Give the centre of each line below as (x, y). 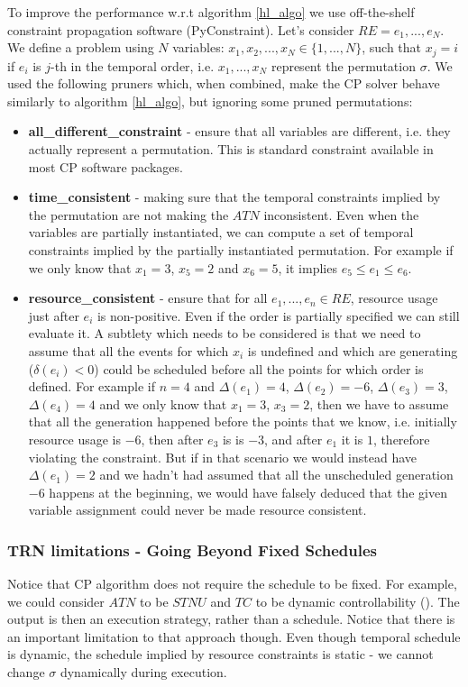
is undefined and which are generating (353, 350)
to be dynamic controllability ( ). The (358, 601)
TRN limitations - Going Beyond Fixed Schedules (192, 550)
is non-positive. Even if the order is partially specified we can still (278, 315)
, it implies (307, 267)
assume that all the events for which (128, 350)
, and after (294, 439)
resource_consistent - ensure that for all (148, 298)
